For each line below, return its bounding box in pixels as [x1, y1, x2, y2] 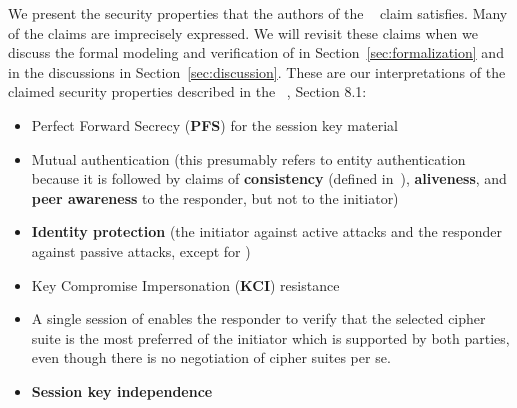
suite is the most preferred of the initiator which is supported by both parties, [31, 327, 510, 348]
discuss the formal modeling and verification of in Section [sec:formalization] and [8, 42, 504, 63]
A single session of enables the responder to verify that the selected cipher [31, 308, 486, 329]
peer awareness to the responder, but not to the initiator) [31, 187, 399, 208]
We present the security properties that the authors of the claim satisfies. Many [8, 3, 508, 23]
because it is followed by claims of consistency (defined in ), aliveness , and [31, 168, 507, 189]
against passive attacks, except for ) [31, 240, 251, 261]
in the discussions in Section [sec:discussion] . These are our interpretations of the [8, 61, 506, 82]
